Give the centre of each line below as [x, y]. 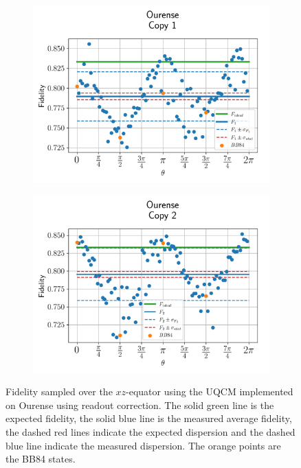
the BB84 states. [41, 459]
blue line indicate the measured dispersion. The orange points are [143, 445]
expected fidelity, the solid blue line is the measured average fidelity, [149, 418]
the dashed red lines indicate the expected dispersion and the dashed [150, 431]
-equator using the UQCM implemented [210, 391]
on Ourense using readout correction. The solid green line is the [140, 405]
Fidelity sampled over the [59, 391]
